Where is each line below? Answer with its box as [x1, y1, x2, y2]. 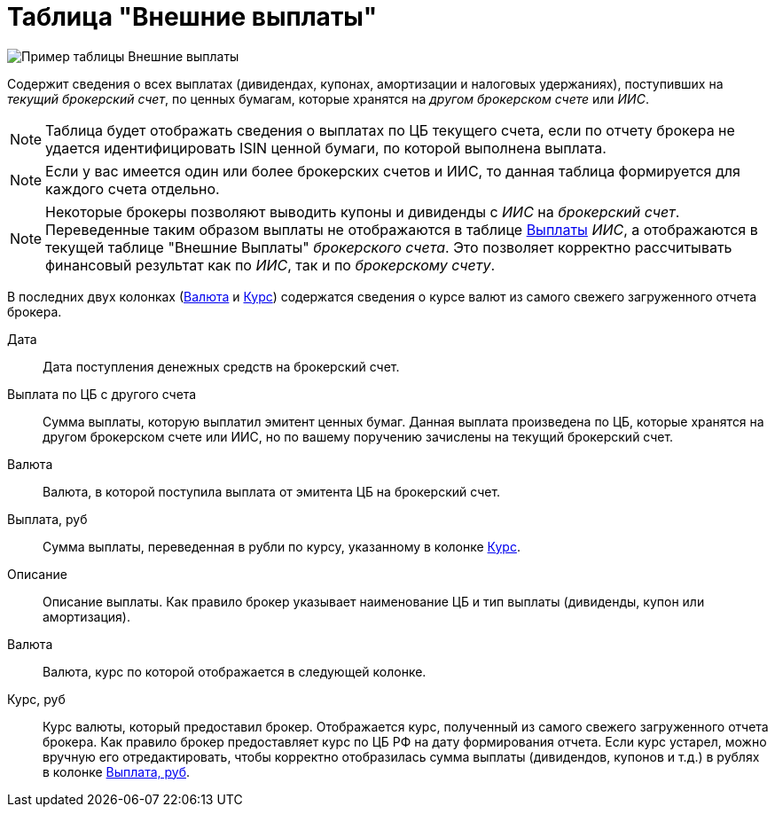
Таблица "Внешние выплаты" [7, 2, 378, 32]
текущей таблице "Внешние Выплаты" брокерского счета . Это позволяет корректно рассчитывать [45, 238, 732, 256]
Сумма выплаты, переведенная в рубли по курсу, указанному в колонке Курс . [43, 538, 521, 554]
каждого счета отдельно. [45, 179, 220, 198]
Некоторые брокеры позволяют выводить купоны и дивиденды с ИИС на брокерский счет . [45, 202, 680, 221]
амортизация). [43, 608, 130, 624]
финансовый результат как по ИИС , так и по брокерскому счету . [45, 255, 496, 274]
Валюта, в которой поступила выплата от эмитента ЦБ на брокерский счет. [43, 483, 501, 499]
